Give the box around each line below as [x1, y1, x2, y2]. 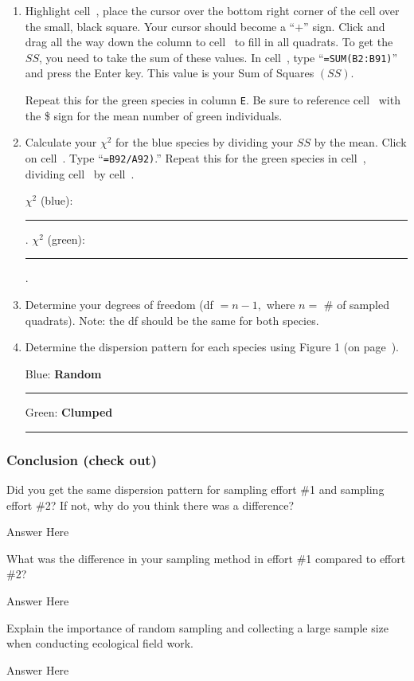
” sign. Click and [303, 18, 385, 34]
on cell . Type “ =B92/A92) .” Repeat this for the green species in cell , [25, 149, 366, 166]
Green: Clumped [25, 404, 113, 421]
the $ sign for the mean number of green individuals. [25, 107, 283, 123]
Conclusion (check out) [6, 449, 157, 469]
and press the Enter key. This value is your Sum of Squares [25, 65, 314, 81]
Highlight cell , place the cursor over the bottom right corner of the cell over [25, 2, 400, 18]
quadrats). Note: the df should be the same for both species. [25, 311, 319, 328]
